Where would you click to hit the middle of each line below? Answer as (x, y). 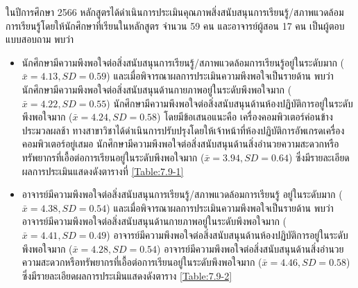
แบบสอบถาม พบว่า (40, 39)
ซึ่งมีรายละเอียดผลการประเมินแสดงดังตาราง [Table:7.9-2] (127, 275)
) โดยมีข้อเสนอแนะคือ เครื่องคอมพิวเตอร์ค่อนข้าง (245, 117)
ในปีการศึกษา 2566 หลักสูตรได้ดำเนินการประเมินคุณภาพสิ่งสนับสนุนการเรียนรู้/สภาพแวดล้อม (175, 12)
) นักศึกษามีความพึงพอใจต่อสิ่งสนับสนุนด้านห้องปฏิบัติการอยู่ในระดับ (230, 103)
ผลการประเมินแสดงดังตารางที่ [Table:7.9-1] (103, 171)
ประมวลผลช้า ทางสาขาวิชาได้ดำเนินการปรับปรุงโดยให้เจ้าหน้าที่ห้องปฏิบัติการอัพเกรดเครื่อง (183, 130)
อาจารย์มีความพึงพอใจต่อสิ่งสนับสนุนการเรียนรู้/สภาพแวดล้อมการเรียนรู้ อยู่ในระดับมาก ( (182, 194)
